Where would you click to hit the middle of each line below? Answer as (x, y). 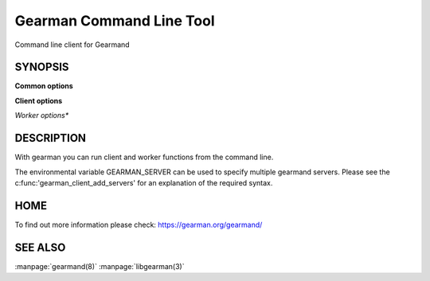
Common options (44, 86)
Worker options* (42, 115)
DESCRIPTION (51, 138)
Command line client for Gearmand (72, 45)
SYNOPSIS (42, 67)
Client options (39, 100)
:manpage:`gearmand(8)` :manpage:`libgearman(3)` (100, 266)
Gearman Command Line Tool (115, 21)
